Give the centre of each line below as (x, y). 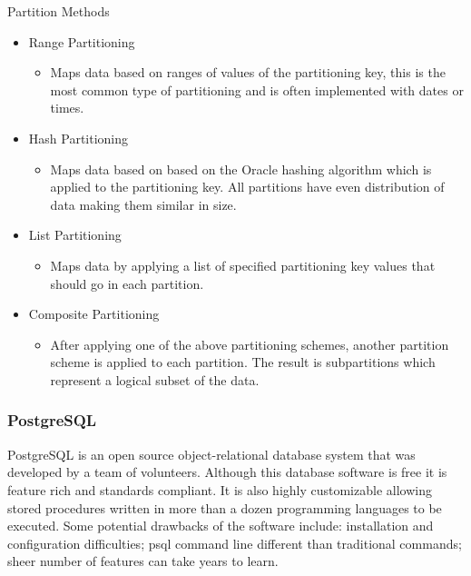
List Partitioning (75, 235)
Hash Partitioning (78, 138)
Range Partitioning (82, 41)
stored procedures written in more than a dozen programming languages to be (225, 507)
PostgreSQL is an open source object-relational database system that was (211, 454)
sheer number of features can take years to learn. (143, 561)
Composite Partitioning (94, 314)
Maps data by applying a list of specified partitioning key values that (243, 265)
